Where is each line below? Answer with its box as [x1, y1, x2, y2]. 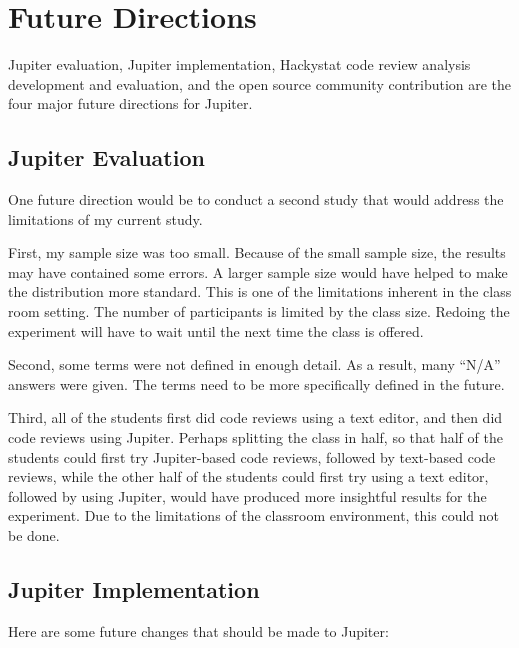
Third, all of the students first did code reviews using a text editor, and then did [8, 407, 503, 428]
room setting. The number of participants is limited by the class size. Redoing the [8, 301, 510, 322]
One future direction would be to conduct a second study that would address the [8, 189, 504, 210]
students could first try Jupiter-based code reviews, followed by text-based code [8, 446, 496, 467]
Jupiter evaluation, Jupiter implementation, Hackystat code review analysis [8, 54, 471, 75]
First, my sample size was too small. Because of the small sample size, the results [8, 242, 506, 263]
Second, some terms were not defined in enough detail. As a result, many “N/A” [8, 354, 501, 375]
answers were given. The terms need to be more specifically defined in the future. [8, 373, 505, 394]
